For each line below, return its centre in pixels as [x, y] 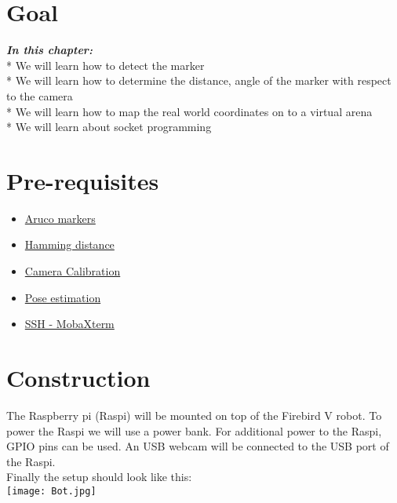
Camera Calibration [73, 271]
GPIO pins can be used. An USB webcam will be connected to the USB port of [198, 446]
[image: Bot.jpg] [51, 491]
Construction [78, 377]
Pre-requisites [83, 180]
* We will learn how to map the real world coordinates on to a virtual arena [189, 111]
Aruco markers [60, 218]
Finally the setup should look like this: [99, 477]
